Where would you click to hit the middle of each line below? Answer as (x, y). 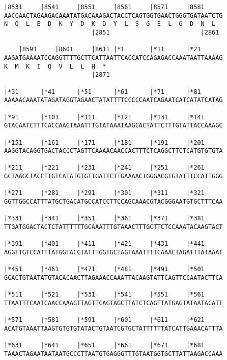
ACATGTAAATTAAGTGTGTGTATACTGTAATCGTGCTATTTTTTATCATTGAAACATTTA (113, 328)
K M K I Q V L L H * (55, 66)
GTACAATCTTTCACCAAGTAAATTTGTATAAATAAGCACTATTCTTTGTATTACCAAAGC (113, 126)
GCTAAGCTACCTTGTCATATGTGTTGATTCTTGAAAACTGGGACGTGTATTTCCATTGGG (113, 176)
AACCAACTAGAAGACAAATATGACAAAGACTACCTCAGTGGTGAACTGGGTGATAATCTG (113, 15)
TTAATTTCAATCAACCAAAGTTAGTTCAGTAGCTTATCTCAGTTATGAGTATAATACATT (113, 303)
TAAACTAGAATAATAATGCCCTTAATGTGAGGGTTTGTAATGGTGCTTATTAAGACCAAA (113, 354)
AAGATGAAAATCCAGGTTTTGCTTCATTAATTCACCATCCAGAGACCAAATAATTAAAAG (113, 58)
